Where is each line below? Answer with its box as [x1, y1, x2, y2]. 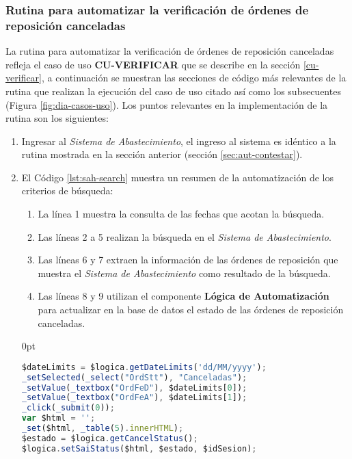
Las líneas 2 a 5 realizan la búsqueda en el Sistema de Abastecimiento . [38, 229, 331, 244]
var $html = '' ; [21, 413, 96, 423]
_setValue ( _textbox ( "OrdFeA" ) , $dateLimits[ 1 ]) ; [21, 393, 247, 403]
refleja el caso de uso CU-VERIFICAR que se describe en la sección [5, 57, 301, 71]
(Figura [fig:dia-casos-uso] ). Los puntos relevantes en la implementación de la [5, 97, 328, 112]
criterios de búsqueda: [21, 183, 113, 198]
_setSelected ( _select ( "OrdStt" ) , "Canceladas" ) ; [21, 372, 247, 382]
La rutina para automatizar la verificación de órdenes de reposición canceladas [5, 44, 334, 58]
